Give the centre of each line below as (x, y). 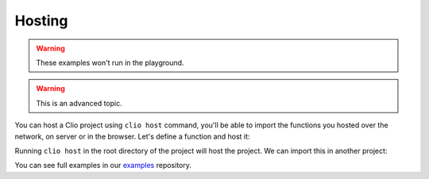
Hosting (41, 21)
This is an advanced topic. (79, 103)
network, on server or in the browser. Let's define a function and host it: (132, 136)
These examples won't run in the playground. (110, 63)
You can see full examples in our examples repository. (103, 166)
